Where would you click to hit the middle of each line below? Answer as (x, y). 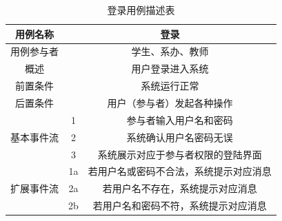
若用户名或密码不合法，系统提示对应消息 (180, 171)
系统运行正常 (170, 86)
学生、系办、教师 (170, 51)
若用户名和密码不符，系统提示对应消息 (180, 206)
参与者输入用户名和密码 (180, 119)
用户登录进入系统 (170, 69)
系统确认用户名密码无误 (180, 137)
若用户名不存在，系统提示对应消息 (180, 188)
